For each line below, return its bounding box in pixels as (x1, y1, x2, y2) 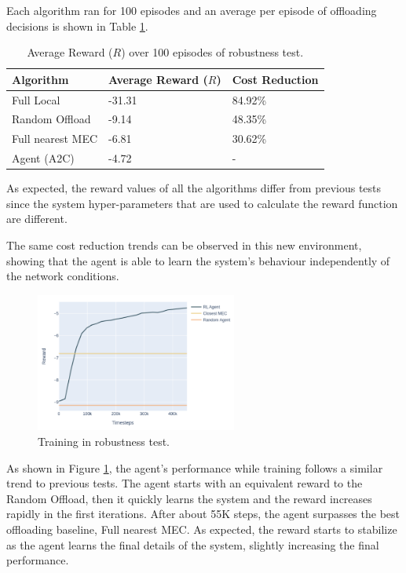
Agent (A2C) (12, 150, 75, 166)
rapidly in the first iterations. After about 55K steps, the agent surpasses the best (6, 505, 401, 522)
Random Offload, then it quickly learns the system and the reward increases (6, 490, 372, 506)
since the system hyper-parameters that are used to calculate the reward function (6, 195, 398, 211)
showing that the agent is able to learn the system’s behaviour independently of (6, 252, 390, 268)
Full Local (12, 91, 60, 108)
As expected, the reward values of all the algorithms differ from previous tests (6, 180, 382, 196)
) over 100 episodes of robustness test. (121, 44, 304, 60)
